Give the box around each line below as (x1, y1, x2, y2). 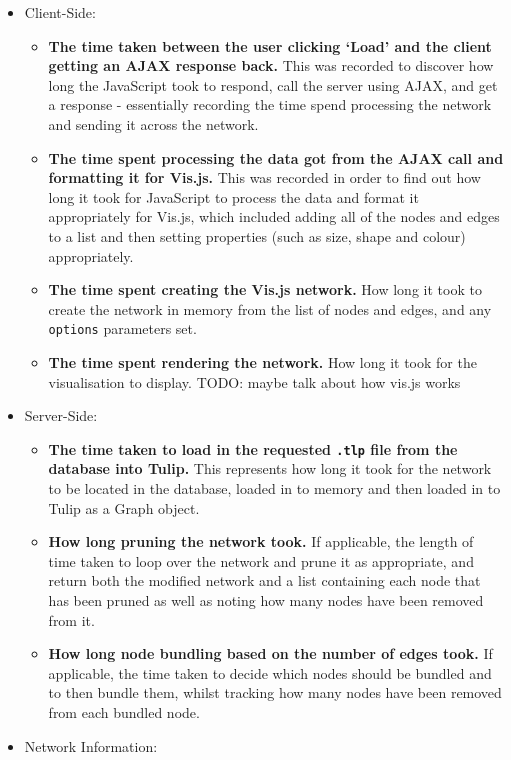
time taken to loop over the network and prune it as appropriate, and (48, 550, 474, 571)
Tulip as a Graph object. (48, 497, 200, 518)
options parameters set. (48, 318, 197, 339)
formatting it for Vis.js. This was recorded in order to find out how (48, 167, 481, 188)
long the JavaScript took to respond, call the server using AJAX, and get (48, 74, 498, 95)
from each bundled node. (48, 701, 200, 722)
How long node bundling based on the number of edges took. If (48, 643, 493, 664)
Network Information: (24, 735, 158, 756)
